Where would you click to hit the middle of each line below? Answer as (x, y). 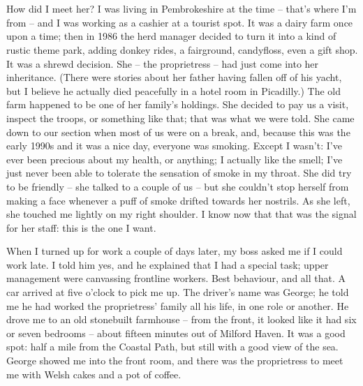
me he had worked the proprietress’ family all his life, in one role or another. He (178, 305)
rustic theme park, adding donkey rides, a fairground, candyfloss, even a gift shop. (182, 49)
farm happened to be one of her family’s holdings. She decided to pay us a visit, (178, 104)
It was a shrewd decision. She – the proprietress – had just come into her (163, 63)
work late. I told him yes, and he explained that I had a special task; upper (168, 264)
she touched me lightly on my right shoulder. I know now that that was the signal (181, 214)
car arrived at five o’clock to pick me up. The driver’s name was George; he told (178, 292)
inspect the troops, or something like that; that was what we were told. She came (180, 118)
